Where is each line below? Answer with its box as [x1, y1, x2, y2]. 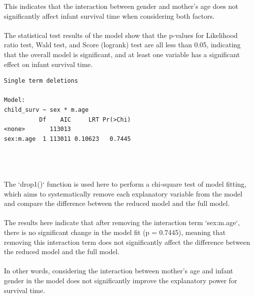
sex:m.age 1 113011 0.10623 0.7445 [4, 135, 131, 142]
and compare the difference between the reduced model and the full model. [4, 198, 230, 208]
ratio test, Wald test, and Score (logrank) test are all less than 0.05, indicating [4, 39, 241, 50]
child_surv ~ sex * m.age [4, 106, 89, 113]
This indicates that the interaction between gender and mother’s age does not [4, 1, 239, 11]
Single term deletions [4, 77, 78, 85]
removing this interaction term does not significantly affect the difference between [4, 236, 251, 247]
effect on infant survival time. [4, 59, 93, 69]
